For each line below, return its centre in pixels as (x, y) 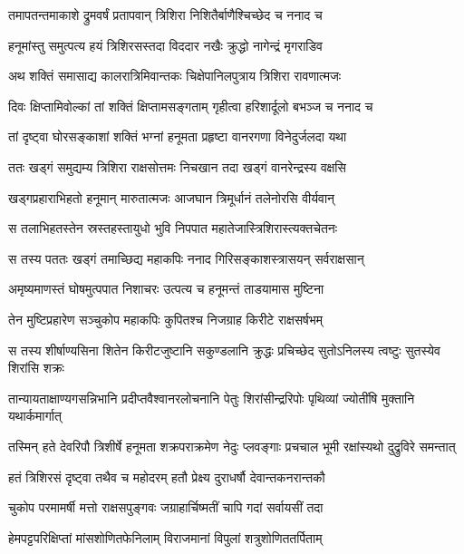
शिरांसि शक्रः (36, 368)
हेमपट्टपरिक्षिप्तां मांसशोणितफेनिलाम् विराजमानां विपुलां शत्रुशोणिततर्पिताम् (165, 537)
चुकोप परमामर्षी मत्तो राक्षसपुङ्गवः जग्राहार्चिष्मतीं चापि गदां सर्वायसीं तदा (166, 507)
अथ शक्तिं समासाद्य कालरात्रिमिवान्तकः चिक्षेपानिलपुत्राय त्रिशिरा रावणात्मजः (175, 76)
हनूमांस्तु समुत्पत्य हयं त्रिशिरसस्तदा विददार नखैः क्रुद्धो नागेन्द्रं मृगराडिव (165, 45)
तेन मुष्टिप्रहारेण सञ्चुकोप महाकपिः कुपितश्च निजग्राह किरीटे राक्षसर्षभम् (166, 319)
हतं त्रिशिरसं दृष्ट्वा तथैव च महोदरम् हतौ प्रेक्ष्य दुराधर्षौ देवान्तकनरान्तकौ (167, 476)
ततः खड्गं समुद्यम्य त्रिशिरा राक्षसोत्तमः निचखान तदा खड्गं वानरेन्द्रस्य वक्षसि (177, 166)
